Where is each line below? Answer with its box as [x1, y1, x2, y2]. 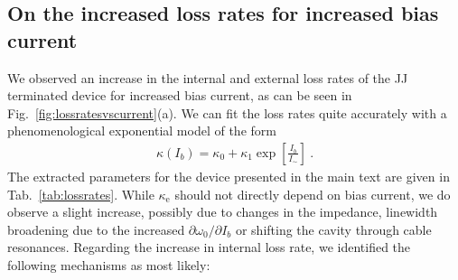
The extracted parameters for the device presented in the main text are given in [7, 167, 450, 185]
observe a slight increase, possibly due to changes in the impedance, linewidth [7, 202, 438, 221]
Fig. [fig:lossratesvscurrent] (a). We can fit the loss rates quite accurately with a [7, 103, 447, 122]
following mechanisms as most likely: [7, 255, 210, 274]
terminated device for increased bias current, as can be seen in [7, 86, 352, 105]
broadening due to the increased [7, 219, 185, 238]
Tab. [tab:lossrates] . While [7, 184, 154, 203]
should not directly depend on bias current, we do [174, 184, 451, 203]
